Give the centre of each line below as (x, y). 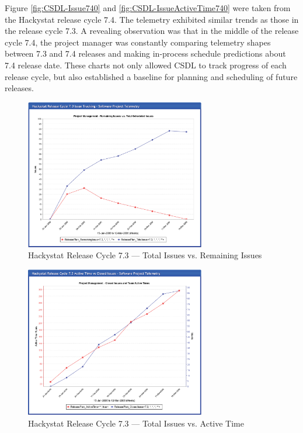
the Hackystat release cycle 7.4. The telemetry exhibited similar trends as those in (152, 19)
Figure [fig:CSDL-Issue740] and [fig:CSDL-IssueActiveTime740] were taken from (148, 8)
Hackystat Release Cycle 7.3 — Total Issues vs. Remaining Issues (145, 255)
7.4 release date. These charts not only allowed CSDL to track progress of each (146, 65)
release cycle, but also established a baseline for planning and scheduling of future (151, 76)
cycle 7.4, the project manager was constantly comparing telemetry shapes (138, 42)
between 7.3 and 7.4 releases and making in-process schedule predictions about (145, 53)
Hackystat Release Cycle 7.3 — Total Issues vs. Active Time (136, 423)
